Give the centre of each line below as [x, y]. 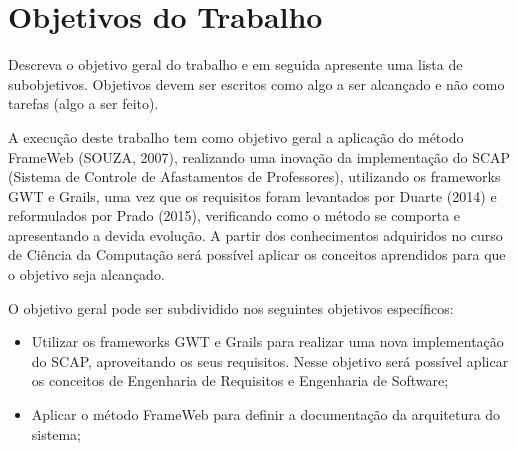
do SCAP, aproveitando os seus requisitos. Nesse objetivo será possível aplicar [270, 360]
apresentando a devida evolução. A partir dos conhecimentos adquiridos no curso [255, 234]
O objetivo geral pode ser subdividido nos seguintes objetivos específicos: [231, 307]
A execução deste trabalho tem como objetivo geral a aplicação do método [236, 136]
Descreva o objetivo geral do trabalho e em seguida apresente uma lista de [235, 64]
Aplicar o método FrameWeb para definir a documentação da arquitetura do [266, 414]
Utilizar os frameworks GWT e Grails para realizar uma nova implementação [267, 341]
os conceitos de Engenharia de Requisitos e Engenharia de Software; [240, 380]
